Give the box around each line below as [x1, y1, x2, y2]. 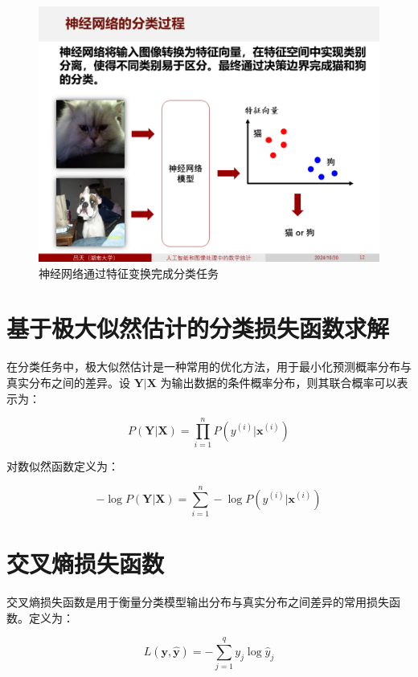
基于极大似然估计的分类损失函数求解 [6, 312, 390, 345]
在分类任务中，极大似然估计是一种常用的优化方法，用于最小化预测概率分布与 [6, 358, 412, 375]
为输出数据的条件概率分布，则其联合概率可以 [160, 373, 397, 390]
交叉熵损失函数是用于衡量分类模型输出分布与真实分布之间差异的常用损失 [6, 593, 389, 610]
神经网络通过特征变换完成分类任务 [39, 264, 219, 281]
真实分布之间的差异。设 [6, 373, 130, 390]
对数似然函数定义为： [6, 458, 119, 475]
